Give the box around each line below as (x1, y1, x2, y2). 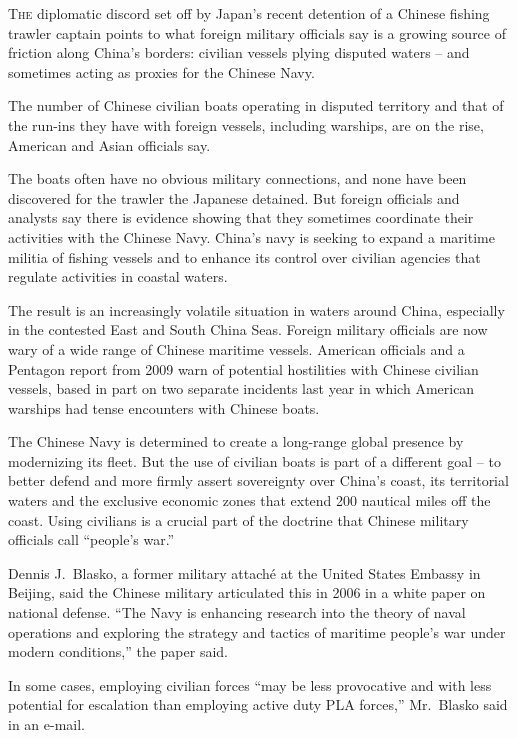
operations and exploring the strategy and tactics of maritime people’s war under (8, 621, 506, 642)
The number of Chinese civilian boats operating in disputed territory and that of (8, 95, 504, 116)
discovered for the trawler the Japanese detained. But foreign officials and (8, 187, 460, 208)
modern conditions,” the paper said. (8, 641, 228, 662)
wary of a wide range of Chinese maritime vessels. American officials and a (8, 338, 465, 359)
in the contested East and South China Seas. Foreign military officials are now (8, 319, 488, 340)
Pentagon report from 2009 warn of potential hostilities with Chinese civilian (8, 358, 479, 379)
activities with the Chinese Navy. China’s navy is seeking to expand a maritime (8, 226, 495, 247)
